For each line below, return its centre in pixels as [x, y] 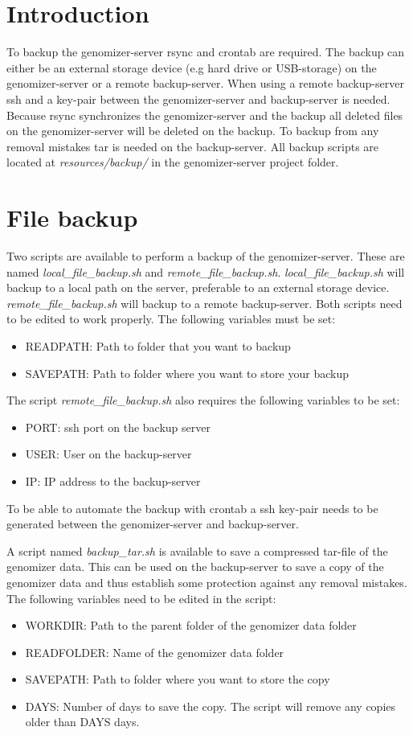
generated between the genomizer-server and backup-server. [153, 524]
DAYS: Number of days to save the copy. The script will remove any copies [211, 706]
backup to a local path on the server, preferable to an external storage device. [198, 287]
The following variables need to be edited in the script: [141, 598]
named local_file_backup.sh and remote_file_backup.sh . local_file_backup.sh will [206, 271]
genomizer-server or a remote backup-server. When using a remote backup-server [205, 83]
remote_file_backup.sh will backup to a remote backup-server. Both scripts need [204, 303]
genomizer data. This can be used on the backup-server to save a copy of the [195, 567]
